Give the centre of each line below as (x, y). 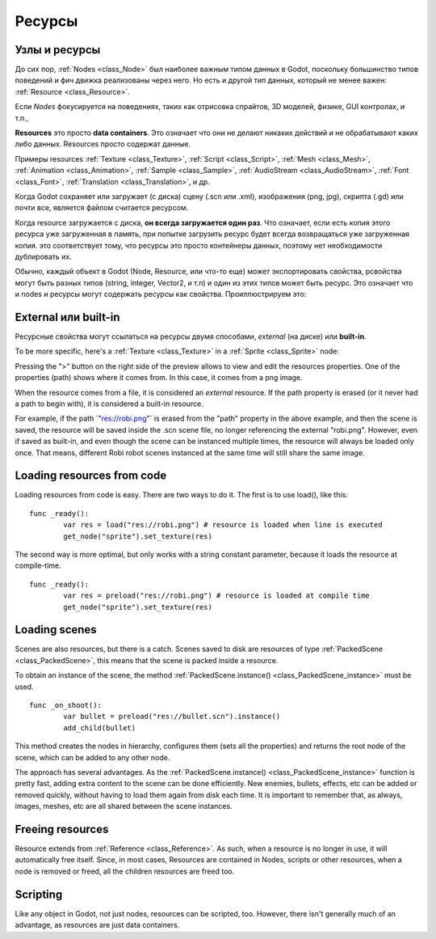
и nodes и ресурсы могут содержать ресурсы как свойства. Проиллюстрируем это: (161, 294)
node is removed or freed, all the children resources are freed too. (125, 871)
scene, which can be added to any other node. (92, 757)
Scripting (39, 894)
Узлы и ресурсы (58, 50)
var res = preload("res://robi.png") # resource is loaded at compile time (217, 596)
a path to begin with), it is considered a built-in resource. (109, 404)
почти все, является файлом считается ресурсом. (102, 208)
